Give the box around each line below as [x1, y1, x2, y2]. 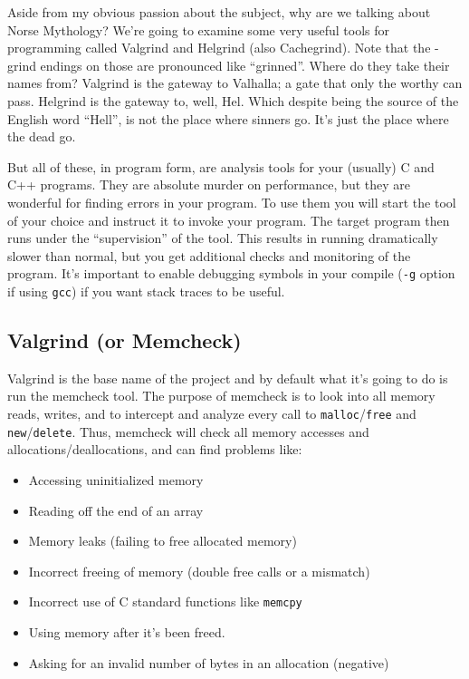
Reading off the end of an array [28, 500, 204, 519]
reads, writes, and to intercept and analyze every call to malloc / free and [7, 404, 416, 423]
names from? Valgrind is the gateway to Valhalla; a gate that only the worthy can [7, 73, 463, 92]
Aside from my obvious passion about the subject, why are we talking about [7, 3, 431, 21]
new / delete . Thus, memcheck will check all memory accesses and [7, 422, 369, 441]
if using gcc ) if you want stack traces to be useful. [7, 281, 285, 300]
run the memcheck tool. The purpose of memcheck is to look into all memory [7, 386, 435, 405]
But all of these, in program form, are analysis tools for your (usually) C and [7, 157, 435, 176]
